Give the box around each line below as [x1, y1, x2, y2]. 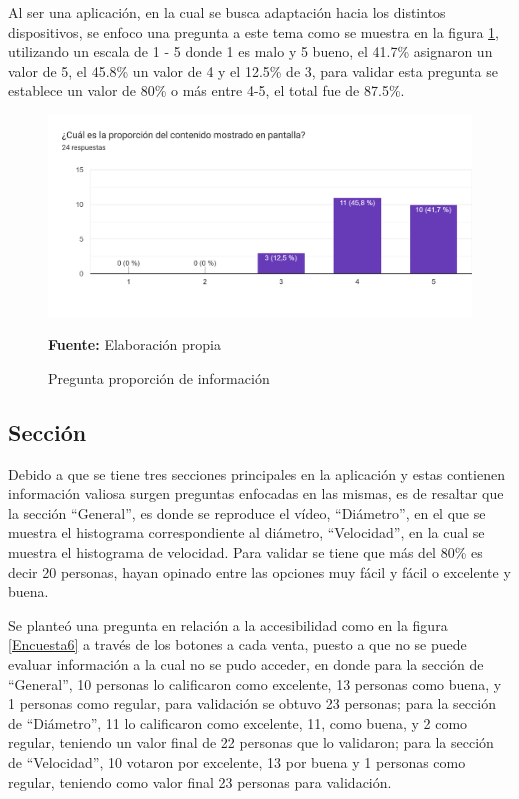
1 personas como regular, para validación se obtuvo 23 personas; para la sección [8, 693, 496, 714]
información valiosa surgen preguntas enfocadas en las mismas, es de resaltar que [8, 483, 504, 504]
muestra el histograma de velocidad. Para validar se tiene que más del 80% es [8, 541, 483, 562]
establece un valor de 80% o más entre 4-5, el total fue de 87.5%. [8, 80, 405, 101]
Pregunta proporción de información [48, 367, 270, 388]
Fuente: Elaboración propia [48, 334, 221, 355]
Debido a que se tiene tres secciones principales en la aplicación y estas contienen [8, 463, 505, 484]
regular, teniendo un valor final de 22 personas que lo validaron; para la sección [8, 732, 494, 753]
